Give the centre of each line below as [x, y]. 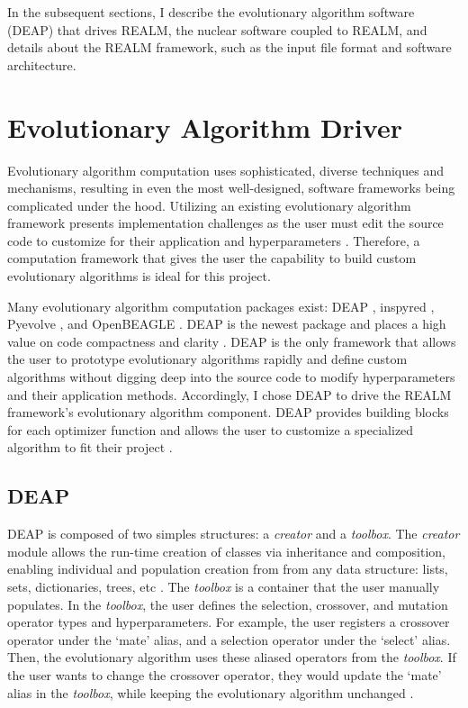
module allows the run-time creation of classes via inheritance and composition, [226, 551]
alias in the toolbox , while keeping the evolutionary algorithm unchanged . [211, 692]
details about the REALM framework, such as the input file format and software [229, 47]
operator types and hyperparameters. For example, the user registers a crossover [229, 622]
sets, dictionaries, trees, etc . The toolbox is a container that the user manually [224, 586]
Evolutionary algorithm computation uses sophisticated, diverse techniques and [225, 170]
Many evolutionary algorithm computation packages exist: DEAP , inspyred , [221, 306]
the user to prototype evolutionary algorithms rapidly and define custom [207, 359]
